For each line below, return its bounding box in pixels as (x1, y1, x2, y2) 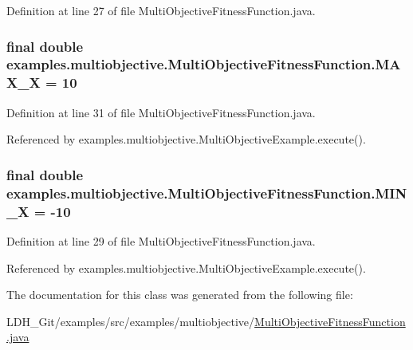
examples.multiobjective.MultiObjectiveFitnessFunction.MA (6, 54, 401, 74)
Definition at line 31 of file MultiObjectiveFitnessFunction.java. (6, 104, 316, 120)
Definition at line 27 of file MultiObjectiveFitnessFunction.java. (6, 2, 316, 18)
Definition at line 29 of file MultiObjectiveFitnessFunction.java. (6, 232, 316, 249)
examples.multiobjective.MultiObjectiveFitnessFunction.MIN (6, 183, 407, 203)
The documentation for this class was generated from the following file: (6, 286, 353, 303)
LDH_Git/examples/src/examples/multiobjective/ (6, 313, 255, 329)
